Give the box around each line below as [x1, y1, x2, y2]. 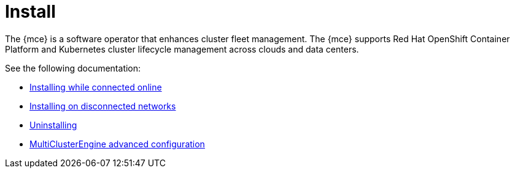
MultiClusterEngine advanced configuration [29, 138, 205, 149]
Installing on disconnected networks [29, 100, 176, 111]
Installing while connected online [29, 81, 162, 92]
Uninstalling [29, 119, 77, 130]
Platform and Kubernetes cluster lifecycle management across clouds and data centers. [5, 43, 359, 54]
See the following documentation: [5, 62, 141, 73]
